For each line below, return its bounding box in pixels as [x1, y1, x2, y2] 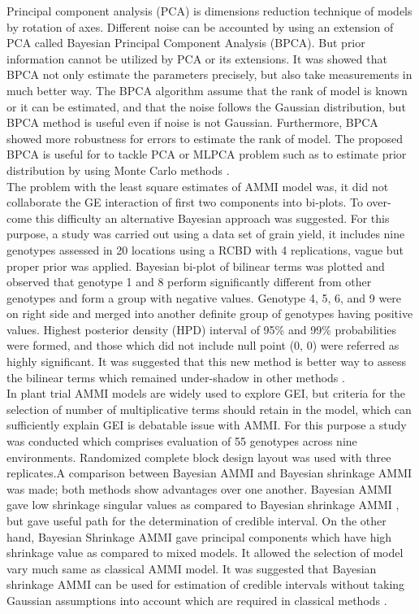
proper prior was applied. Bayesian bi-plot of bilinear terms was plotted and [6, 257, 385, 274]
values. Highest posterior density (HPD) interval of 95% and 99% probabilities [6, 320, 397, 337]
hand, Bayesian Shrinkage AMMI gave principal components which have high [6, 528, 392, 545]
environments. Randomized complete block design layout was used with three [6, 448, 391, 465]
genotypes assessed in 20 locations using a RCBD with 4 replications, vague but [6, 241, 404, 258]
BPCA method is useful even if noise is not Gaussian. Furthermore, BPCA [6, 114, 378, 131]
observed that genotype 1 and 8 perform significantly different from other [6, 273, 372, 290]
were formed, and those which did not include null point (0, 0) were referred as [6, 337, 400, 354]
